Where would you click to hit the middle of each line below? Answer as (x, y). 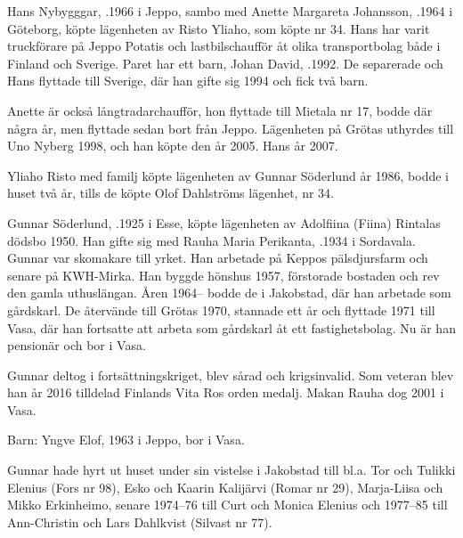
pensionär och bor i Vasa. (77, 345)
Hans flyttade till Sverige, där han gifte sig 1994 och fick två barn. (188, 81)
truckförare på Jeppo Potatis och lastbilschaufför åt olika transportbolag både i (224, 46)
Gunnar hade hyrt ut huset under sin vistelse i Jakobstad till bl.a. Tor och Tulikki (231, 470)
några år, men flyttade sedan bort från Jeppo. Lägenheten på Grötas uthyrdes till (231, 128)
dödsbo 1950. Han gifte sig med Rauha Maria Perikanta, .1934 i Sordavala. (211, 240)
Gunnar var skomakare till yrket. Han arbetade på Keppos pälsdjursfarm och (218, 258)
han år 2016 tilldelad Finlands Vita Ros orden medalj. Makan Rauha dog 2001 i (226, 392)
